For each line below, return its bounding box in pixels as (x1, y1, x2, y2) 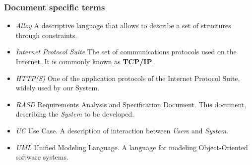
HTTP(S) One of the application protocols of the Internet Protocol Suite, (15, 73, 240, 83)
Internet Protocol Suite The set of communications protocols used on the (15, 46, 237, 57)
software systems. (15, 152, 68, 162)
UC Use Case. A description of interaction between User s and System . (15, 125, 229, 135)
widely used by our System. (15, 82, 99, 93)
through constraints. (15, 30, 77, 40)
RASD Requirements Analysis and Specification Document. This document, (15, 99, 247, 109)
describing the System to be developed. (15, 109, 134, 119)
